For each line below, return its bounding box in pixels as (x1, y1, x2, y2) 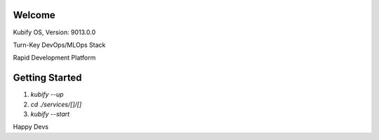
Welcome (13, 9, 55, 21)
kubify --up (30, 90, 64, 99)
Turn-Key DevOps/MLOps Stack (13, 41, 106, 49)
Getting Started (13, 72, 82, 84)
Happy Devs (13, 122, 49, 131)
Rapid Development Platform (13, 53, 96, 62)
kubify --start (30, 109, 70, 118)
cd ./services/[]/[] (30, 100, 82, 108)
